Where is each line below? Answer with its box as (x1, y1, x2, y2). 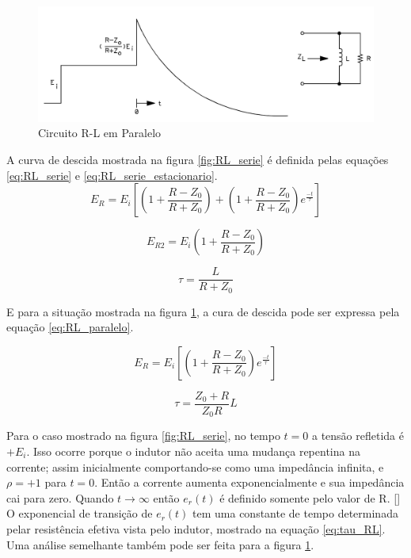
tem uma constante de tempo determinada (192, 505, 398, 522)
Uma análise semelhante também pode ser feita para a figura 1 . (6, 536, 314, 552)
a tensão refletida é (311, 427, 404, 444)
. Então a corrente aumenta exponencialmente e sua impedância (94, 474, 405, 491)
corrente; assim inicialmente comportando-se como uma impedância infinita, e (6, 458, 384, 475)
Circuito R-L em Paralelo (38, 124, 162, 141)
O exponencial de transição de (6, 505, 153, 522)
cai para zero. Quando (6, 489, 114, 506)
